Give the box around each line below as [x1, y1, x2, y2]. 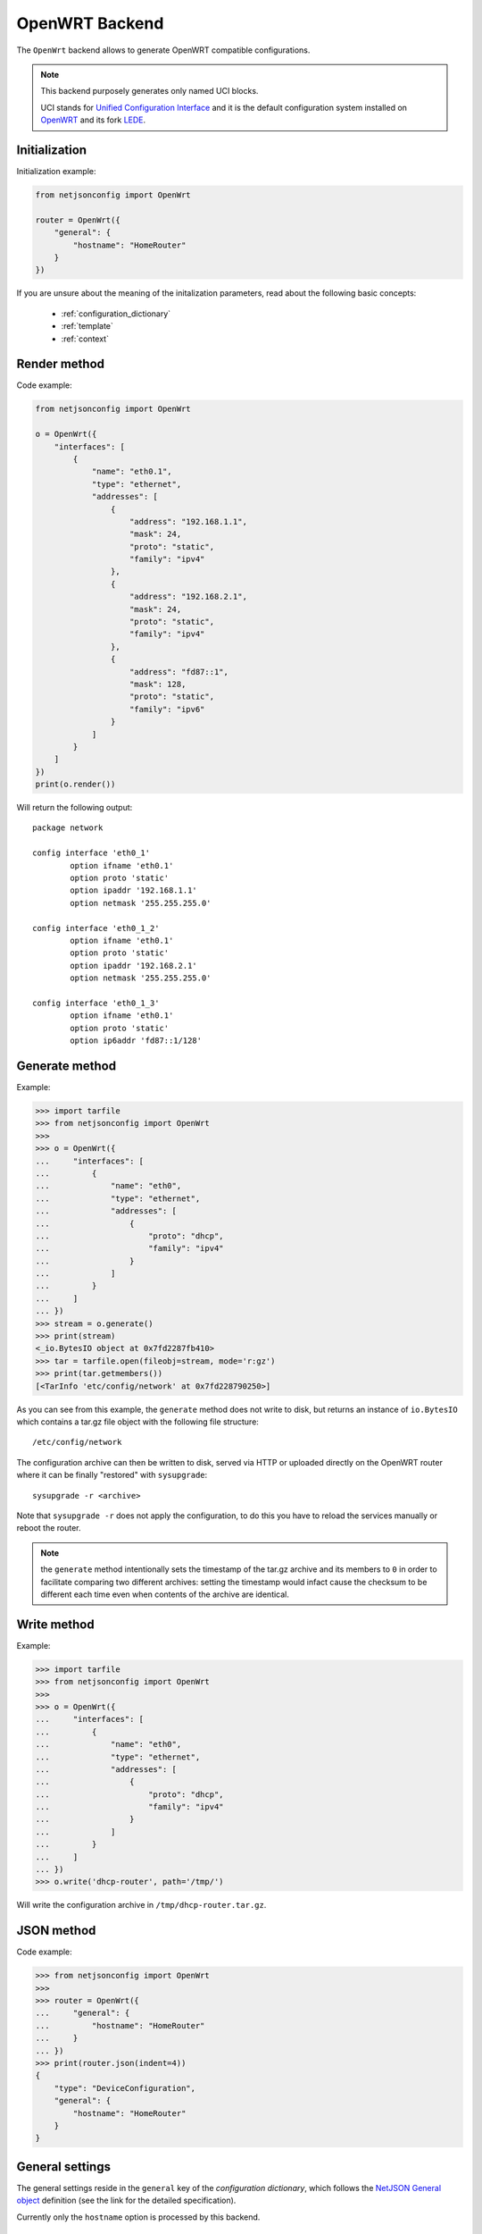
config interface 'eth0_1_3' [32, 997, 160, 1008]
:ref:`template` [61, 321, 113, 332]
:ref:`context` [61, 333, 109, 344]
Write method [16, 1617, 95, 1632]
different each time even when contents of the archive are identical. [40, 1589, 290, 1600]
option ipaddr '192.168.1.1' [70, 886, 198, 895]
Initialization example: [16, 166, 96, 177]
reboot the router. [16, 1523, 81, 1533]
